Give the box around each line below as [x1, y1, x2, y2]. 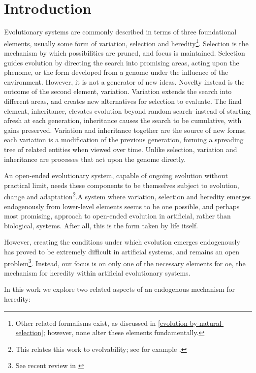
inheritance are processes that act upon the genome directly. [4, 154, 186, 164]
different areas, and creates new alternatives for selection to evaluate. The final [4, 95, 242, 106]
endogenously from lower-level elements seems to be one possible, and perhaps [4, 201, 240, 211]
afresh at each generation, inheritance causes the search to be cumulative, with [4, 115, 242, 125]
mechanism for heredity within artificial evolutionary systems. [4, 267, 191, 278]
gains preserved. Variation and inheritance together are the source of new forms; [4, 124, 246, 135]
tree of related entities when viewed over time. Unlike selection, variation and [4, 144, 237, 154]
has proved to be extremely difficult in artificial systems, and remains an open [4, 246, 240, 256]
